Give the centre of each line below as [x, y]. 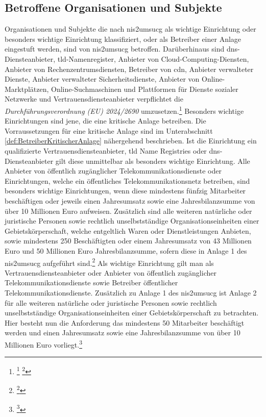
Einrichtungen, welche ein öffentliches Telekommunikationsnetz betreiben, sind [127, 180]
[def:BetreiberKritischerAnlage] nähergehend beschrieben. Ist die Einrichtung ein [131, 141]
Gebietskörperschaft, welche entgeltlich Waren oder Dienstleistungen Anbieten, [128, 230]
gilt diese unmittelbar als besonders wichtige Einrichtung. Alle [153, 161]
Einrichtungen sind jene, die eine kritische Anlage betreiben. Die [105, 121]
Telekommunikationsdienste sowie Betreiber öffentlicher [91, 283]
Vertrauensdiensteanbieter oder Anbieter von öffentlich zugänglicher [111, 272]
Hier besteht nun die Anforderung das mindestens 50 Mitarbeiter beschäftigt [125, 322]
